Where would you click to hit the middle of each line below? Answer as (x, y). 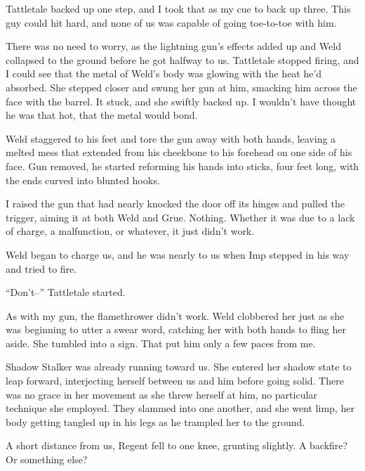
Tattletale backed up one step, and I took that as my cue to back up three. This (178, 8)
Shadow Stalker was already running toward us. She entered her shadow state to (179, 367)
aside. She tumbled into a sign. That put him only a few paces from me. (161, 343)
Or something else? (47, 459)
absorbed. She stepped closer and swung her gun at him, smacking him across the (181, 87)
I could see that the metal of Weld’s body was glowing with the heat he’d (164, 73)
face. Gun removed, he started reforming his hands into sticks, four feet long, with (182, 166)
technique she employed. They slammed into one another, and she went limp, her (180, 408)
